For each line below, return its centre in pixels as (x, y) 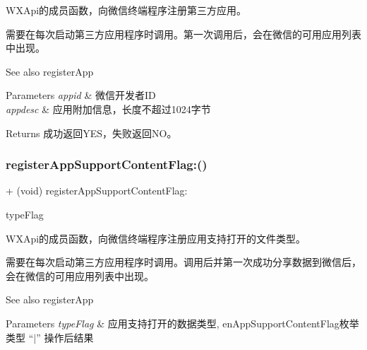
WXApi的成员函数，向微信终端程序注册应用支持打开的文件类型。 (156, 238)
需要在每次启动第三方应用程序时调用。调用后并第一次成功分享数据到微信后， (183, 262)
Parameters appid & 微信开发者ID (81, 95)
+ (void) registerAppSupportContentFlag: (97, 191)
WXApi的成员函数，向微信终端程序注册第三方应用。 (126, 10)
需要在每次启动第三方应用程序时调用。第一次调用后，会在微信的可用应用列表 (183, 34)
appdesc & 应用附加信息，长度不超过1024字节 (108, 109)
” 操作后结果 (65, 337)
